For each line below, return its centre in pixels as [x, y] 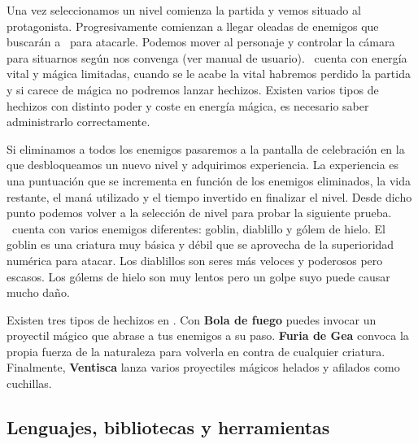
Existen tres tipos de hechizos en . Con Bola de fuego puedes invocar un [192, 319]
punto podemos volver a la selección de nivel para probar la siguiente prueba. [199, 213]
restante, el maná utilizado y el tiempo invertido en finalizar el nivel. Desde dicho [209, 196]
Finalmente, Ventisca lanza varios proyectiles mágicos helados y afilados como [203, 367]
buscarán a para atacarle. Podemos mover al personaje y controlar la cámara [201, 42]
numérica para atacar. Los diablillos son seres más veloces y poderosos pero [195, 260]
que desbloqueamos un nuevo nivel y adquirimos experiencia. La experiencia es [203, 165]
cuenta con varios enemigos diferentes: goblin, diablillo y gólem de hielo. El [199, 228]
